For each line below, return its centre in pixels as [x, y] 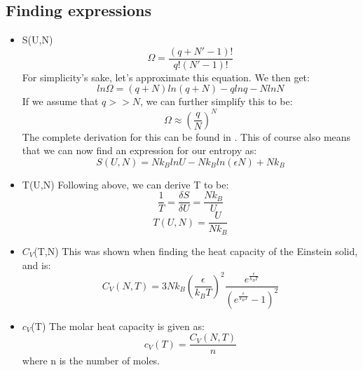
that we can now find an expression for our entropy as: [139, 150]
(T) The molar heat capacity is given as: [118, 326]
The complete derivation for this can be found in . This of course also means [186, 136]
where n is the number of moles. [91, 361]
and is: [36, 265]
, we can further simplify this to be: [216, 101]
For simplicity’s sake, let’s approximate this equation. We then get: [166, 77]
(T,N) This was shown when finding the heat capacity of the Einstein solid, [196, 251]
